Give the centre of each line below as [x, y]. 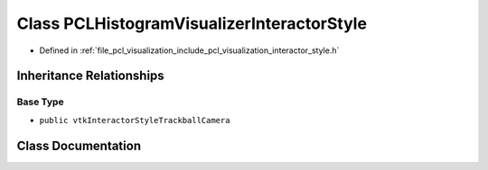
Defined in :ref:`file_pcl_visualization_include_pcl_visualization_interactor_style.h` [189, 50]
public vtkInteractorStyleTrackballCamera [135, 120]
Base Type [40, 102]
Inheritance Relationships [90, 76]
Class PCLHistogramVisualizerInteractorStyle [192, 23]
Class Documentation [79, 145]
